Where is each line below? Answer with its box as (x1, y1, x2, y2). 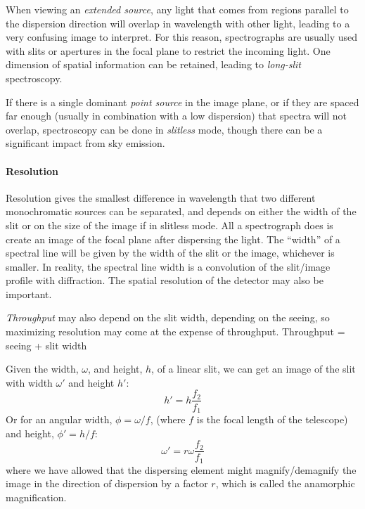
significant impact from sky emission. (6, 136, 165, 150)
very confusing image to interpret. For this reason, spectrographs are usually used (6, 30, 358, 44)
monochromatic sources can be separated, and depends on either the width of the (6, 204, 357, 219)
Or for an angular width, (6, 411, 113, 426)
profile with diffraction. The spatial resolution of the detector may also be (6, 273, 324, 288)
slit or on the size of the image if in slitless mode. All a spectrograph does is (6, 217, 333, 232)
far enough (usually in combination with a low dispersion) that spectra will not (6, 108, 347, 123)
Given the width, (6, 361, 79, 376)
